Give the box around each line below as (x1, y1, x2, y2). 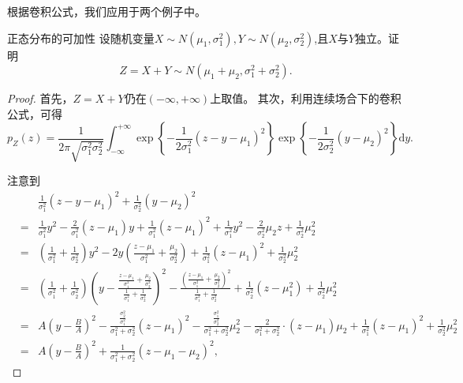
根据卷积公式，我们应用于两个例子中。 (7, 3, 206, 19)
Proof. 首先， (7, 90, 73, 107)
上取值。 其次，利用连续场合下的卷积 (210, 90, 401, 107)
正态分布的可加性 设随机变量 (7, 29, 155, 46)
